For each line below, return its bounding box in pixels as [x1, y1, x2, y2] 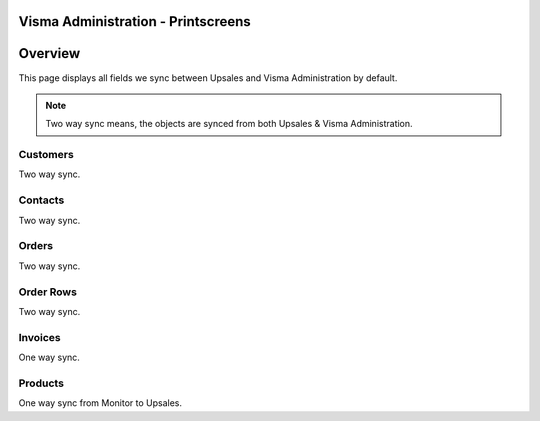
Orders [18, 239, 54, 253]
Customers [18, 148, 74, 162]
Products [18, 376, 65, 390]
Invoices [18, 330, 62, 344]
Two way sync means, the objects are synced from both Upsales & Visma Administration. [45, 118, 414, 130]
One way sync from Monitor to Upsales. [18, 397, 183, 409]
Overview [18, 45, 81, 62]
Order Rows [18, 285, 77, 299]
